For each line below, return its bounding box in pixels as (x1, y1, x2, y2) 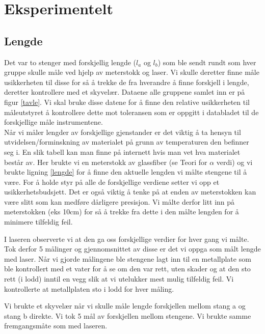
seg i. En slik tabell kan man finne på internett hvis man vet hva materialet (4, 146, 241, 157)
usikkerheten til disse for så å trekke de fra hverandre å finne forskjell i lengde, (4, 76, 249, 87)
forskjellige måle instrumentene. (4, 117, 103, 127)
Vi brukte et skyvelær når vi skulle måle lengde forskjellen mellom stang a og (4, 300, 246, 311)
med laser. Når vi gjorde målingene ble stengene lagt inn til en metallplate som (4, 253, 251, 264)
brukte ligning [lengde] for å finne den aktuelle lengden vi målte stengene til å (4, 166, 247, 177)
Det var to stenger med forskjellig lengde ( (4, 57, 137, 67)
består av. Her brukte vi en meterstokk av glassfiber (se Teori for (4, 156, 207, 167)
